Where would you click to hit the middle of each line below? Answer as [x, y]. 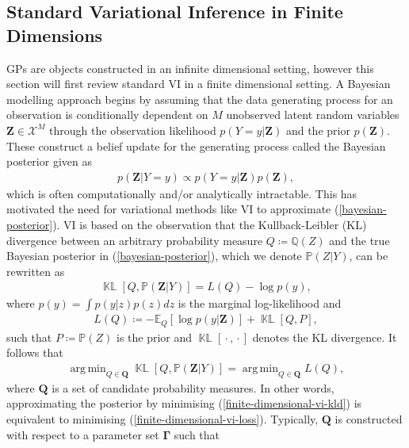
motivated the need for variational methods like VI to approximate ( [173, 209]
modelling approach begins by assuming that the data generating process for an [200, 99]
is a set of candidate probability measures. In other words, [193, 387]
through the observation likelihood [133, 130]
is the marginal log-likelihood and [260, 303]
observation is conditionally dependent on [107, 115]
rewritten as [36, 271]
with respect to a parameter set [83, 434]
